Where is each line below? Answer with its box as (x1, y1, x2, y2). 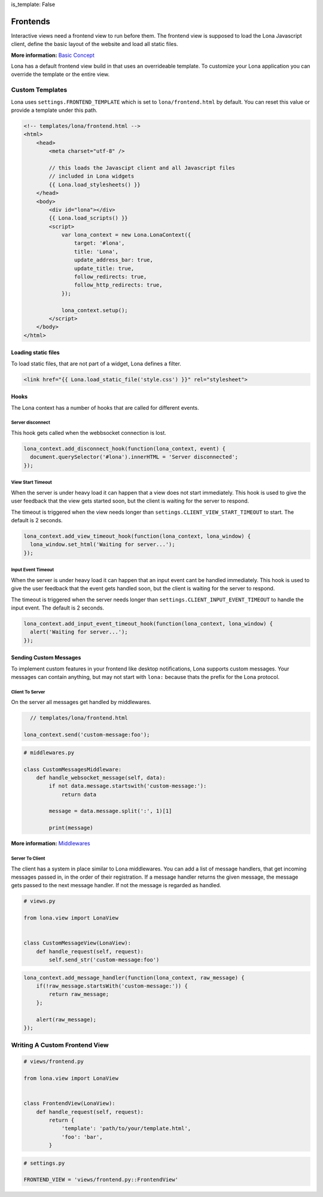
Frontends (11, 16, 50, 26)
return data (61, 791, 97, 798)
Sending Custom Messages (11, 654, 81, 661)
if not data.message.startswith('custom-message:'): (48, 782, 207, 790)
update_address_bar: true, (74, 257, 154, 263)
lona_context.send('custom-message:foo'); (23, 732, 150, 738)
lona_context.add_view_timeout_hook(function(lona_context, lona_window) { (23, 532, 251, 540)
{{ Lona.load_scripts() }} (48, 215, 128, 221)
